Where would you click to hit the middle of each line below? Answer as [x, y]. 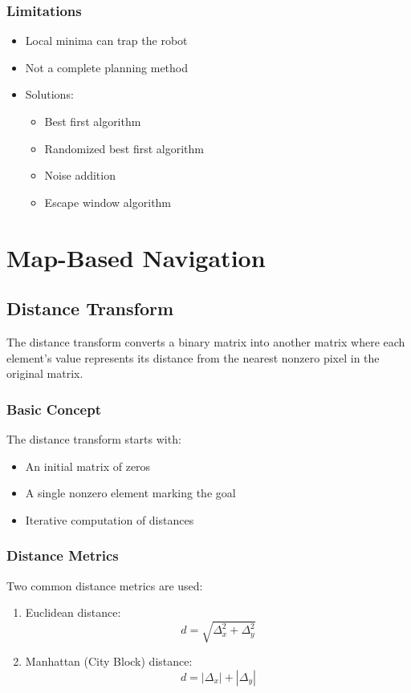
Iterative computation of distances [110, 519]
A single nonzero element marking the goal [130, 493]
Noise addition [80, 175]
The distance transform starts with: [94, 438]
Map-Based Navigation [136, 257]
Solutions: [49, 94]
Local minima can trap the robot [106, 41]
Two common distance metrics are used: [105, 585]
